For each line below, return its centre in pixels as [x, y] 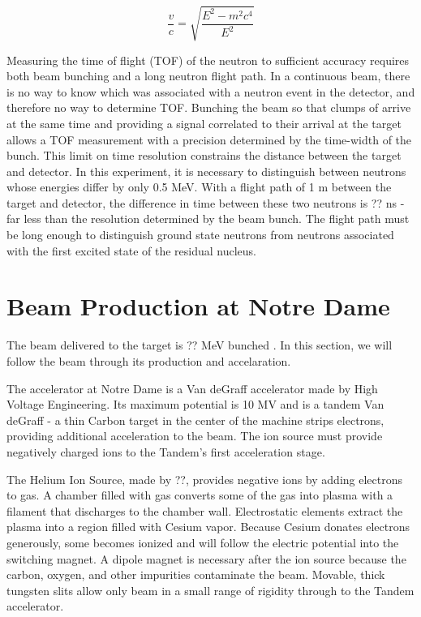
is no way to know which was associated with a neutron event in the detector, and [211, 91]
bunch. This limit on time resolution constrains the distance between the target [204, 155]
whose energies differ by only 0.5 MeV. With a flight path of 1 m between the [199, 187]
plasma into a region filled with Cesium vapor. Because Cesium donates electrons [208, 527]
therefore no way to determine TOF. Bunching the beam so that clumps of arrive [209, 107]
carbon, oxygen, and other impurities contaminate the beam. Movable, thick [196, 574]
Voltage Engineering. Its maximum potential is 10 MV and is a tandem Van [195, 404]
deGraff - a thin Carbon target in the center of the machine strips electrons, [195, 420]
